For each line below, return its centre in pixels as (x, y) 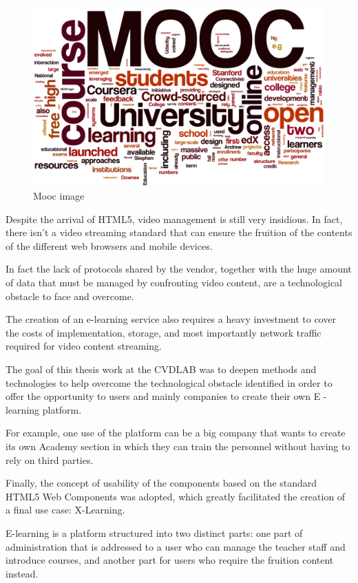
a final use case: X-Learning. (65, 510)
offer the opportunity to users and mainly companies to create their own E (163, 396)
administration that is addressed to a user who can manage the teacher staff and (176, 546)
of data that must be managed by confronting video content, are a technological (174, 283)
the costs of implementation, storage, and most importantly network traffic (164, 332)
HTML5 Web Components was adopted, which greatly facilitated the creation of (176, 496)
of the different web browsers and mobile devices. (109, 245)
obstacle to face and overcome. (70, 296)
